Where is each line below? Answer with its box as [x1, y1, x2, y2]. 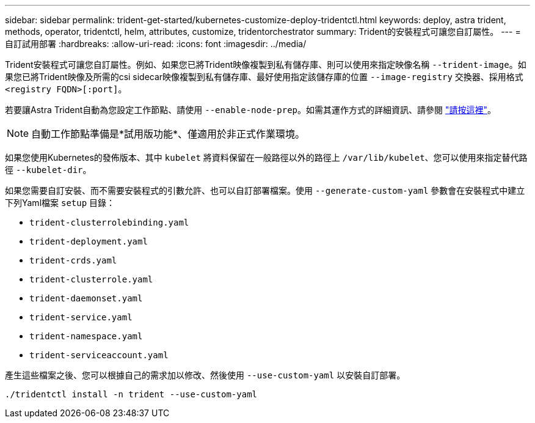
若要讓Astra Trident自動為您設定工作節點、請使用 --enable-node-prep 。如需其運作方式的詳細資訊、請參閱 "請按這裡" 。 [5, 105, 496, 115]
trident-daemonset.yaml [29, 293, 143, 303]
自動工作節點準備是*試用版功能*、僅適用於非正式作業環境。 [31, 128, 305, 140]
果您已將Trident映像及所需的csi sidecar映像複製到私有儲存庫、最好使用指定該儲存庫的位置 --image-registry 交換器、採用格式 [5, 72, 523, 82]
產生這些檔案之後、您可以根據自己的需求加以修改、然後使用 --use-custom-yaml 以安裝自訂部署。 [5, 370, 406, 380]
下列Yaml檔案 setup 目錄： [5, 197, 115, 208]
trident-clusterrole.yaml [29, 274, 153, 284]
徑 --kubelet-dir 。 [5, 164, 92, 175]
